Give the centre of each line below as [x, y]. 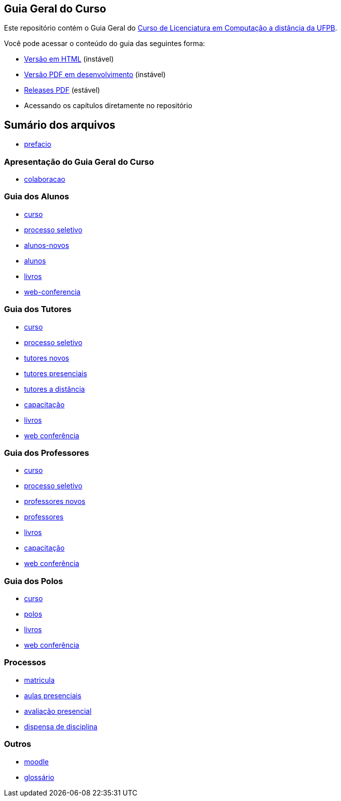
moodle [37, 761]
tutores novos [47, 358]
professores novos [55, 501]
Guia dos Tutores [38, 309]
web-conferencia [52, 292]
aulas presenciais [53, 695]
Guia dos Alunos [37, 197]
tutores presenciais [56, 373]
